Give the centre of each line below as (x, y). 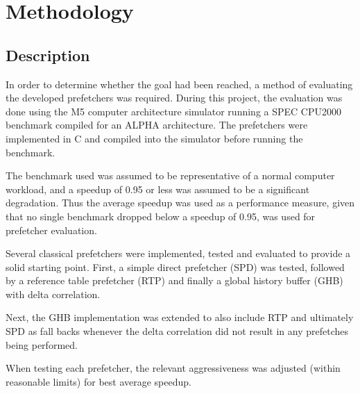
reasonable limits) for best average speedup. (98, 381)
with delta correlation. (53, 294)
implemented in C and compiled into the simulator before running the (154, 138)
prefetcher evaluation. (51, 230)
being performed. (42, 344)
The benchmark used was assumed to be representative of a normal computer (170, 175)
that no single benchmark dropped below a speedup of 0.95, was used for (161, 216)
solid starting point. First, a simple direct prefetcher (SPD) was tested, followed (175, 266)
